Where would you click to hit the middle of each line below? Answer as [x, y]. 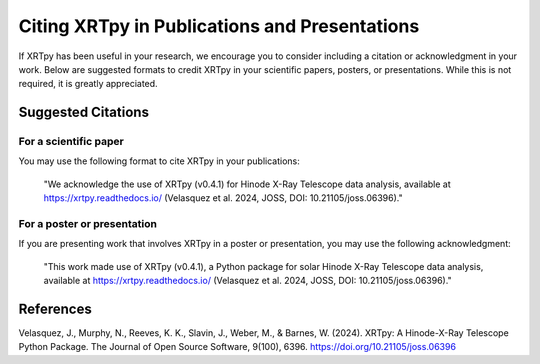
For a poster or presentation [87, 224]
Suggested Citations [84, 112]
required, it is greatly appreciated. [88, 84]
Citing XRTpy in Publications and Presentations [219, 26]
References [55, 309]
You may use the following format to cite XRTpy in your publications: [159, 161]
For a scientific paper [71, 142]
